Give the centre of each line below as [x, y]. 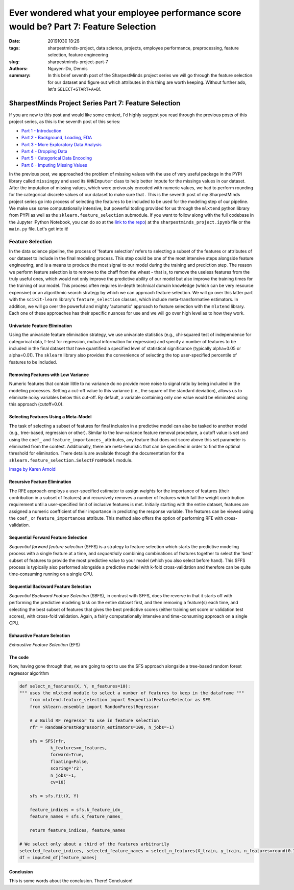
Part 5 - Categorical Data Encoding [57, 158]
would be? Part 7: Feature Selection [83, 26]
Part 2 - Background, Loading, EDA [57, 138]
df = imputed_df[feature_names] [58, 858]
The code [19, 657]
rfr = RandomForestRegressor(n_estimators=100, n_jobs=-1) [102, 727]
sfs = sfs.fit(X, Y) [54, 796]
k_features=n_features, [79, 748]
